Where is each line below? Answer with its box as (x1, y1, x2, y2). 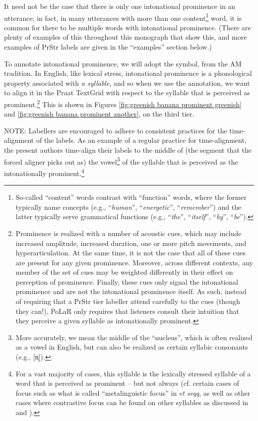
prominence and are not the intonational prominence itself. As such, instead (15, 286, 247, 297)
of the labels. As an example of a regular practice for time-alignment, (36, 135, 247, 145)
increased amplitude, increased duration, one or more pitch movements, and (15, 238, 247, 248)
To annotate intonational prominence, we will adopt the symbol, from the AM (4, 58, 242, 68)
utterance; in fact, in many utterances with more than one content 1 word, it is (4, 11, 242, 23)
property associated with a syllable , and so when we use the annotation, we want (4, 77, 250, 88)
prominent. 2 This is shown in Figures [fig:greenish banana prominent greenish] (4, 98, 242, 109)
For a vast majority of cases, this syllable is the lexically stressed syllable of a (15, 368, 251, 378)
